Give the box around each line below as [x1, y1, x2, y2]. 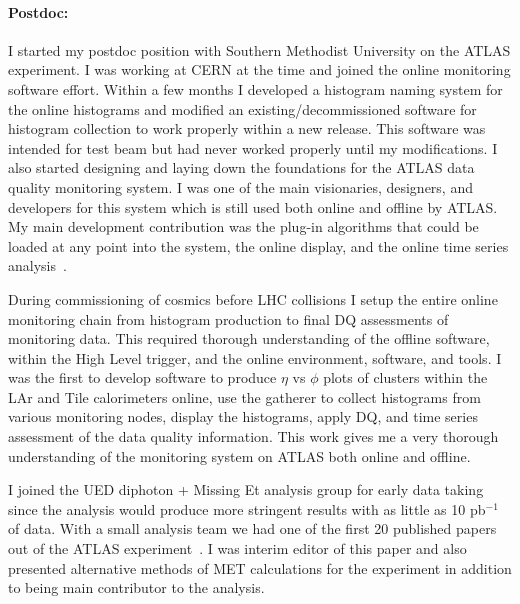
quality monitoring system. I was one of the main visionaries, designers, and [8, 176, 473, 197]
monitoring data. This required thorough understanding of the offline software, [8, 328, 490, 349]
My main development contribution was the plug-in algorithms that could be [8, 216, 479, 237]
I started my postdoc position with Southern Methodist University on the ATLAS [8, 39, 511, 60]
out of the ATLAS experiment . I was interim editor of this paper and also [8, 538, 467, 559]
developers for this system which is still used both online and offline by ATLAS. [8, 196, 498, 217]
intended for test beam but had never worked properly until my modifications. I [8, 137, 498, 158]
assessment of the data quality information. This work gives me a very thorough [8, 426, 499, 447]
